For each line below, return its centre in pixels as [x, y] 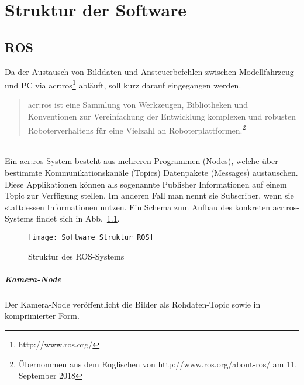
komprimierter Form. [42, 316]
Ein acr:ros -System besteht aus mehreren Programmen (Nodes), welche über [141, 161]
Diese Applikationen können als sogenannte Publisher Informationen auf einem [146, 184]
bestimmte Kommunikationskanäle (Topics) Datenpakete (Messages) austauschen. [151, 173]
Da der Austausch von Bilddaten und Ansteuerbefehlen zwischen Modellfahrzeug [149, 71]
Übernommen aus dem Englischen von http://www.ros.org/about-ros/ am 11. [158, 364]
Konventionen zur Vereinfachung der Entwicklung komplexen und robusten [162, 116]
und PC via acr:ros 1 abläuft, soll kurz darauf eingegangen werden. [123, 84]
